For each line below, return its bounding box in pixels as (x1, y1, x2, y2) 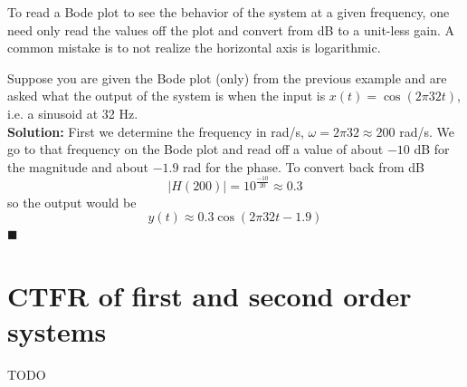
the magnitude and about (7, 157, 148, 176)
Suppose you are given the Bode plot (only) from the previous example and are (7, 68, 447, 87)
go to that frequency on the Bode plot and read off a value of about (7, 140, 384, 159)
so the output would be (7, 192, 137, 211)
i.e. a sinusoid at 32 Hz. (7, 103, 138, 122)
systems (7, 313, 107, 350)
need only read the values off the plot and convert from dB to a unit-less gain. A (7, 20, 455, 39)
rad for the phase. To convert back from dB (183, 157, 424, 176)
